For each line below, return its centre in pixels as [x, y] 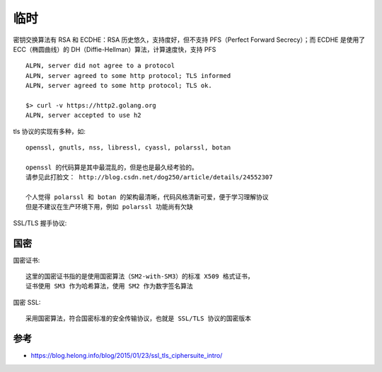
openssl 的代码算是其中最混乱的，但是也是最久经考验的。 [112, 167]
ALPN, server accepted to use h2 [83, 115]
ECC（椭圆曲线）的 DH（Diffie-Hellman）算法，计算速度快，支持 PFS [115, 49]
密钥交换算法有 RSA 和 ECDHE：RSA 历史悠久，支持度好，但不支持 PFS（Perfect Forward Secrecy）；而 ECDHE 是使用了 [189, 40]
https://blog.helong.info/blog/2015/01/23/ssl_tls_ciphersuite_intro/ [127, 356]
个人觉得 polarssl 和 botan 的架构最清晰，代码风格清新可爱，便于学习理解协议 [147, 197]
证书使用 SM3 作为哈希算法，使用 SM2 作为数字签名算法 [110, 286]
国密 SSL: [27, 302]
